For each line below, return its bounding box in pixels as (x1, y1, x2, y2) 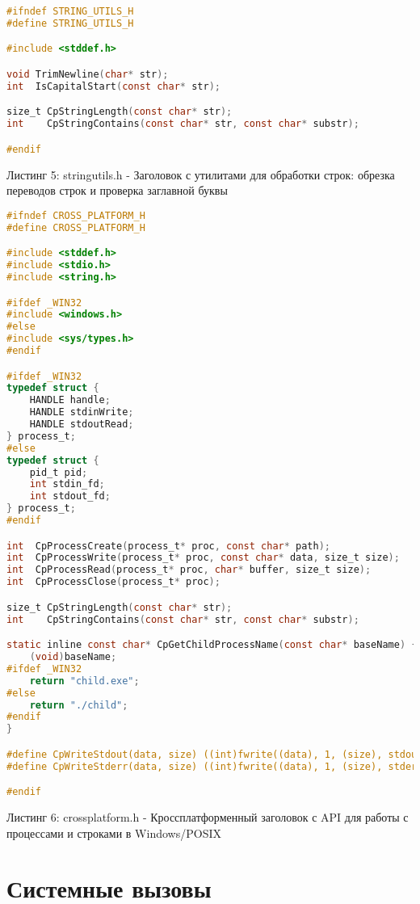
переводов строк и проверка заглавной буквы (6, 182, 228, 199)
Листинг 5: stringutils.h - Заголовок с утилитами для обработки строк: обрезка (6, 166, 395, 183)
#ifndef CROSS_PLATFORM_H (6, 209, 145, 221)
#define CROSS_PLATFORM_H (6, 221, 145, 233)
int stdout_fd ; (29, 490, 111, 502)
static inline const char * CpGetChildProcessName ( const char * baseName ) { (6, 639, 418, 651)
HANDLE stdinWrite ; (29, 406, 134, 418)
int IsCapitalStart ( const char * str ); (6, 80, 220, 92)
